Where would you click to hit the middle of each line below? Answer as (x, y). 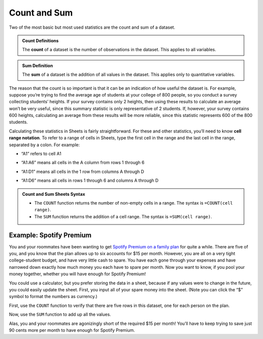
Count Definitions (40, 40)
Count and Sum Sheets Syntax (54, 194)
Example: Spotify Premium (50, 235)
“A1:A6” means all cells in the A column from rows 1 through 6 (83, 163)
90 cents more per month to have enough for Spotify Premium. (72, 330)
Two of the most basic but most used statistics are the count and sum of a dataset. (92, 27)
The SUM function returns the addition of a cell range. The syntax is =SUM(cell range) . (123, 216)
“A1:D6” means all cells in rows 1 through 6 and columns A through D (90, 181)
